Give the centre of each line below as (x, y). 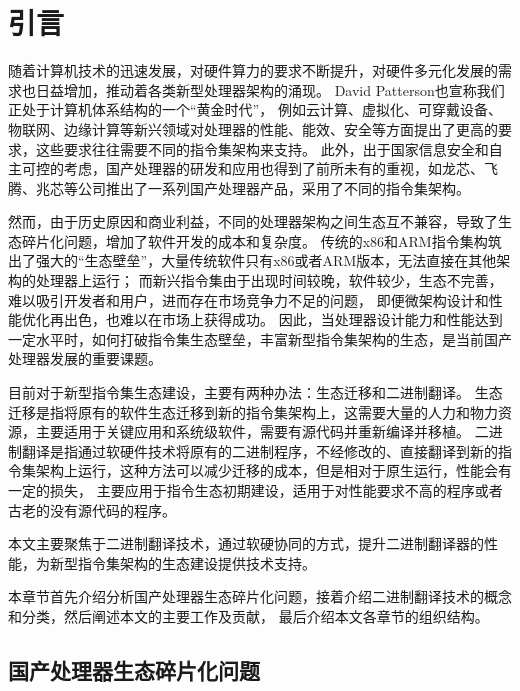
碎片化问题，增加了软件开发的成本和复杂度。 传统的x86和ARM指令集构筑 (261, 240)
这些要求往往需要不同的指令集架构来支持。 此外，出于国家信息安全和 (262, 148)
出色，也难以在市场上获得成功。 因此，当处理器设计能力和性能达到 (283, 319)
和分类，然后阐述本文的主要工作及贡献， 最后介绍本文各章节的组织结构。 (248, 615)
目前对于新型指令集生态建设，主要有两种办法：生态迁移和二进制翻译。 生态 (255, 392)
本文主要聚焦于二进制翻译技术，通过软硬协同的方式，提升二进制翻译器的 (246, 543)
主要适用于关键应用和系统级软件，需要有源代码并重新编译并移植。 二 (262, 431)
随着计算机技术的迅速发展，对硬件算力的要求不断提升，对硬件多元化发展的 (253, 70)
